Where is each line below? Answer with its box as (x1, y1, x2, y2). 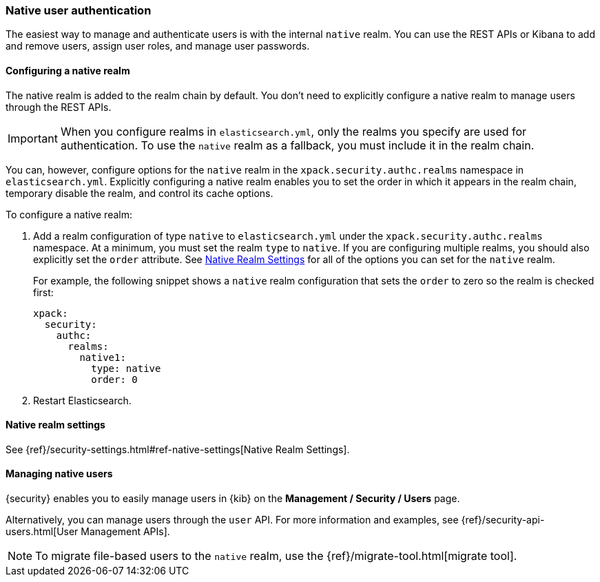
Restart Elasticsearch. (33, 394, 132, 406)
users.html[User (6, 526, 79, 538)
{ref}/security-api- (461, 514, 545, 526)
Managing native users (6, 468, 113, 480)
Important (8, 131, 58, 145)
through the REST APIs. (6, 101, 112, 113)
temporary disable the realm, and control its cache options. (6, 187, 273, 199)
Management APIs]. (81, 526, 170, 538)
